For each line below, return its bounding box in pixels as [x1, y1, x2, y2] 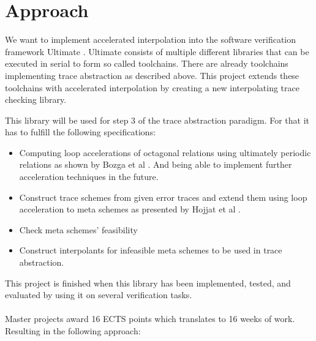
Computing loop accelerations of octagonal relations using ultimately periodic [19, 146, 311, 159]
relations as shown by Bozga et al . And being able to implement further [19, 158, 292, 171]
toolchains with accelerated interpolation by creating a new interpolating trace [5, 81, 299, 94]
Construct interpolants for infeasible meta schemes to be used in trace [19, 244, 282, 257]
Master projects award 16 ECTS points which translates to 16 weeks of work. [5, 312, 295, 325]
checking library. [5, 93, 67, 106]
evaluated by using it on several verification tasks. [5, 288, 192, 301]
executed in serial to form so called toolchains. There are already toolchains [5, 57, 288, 70]
